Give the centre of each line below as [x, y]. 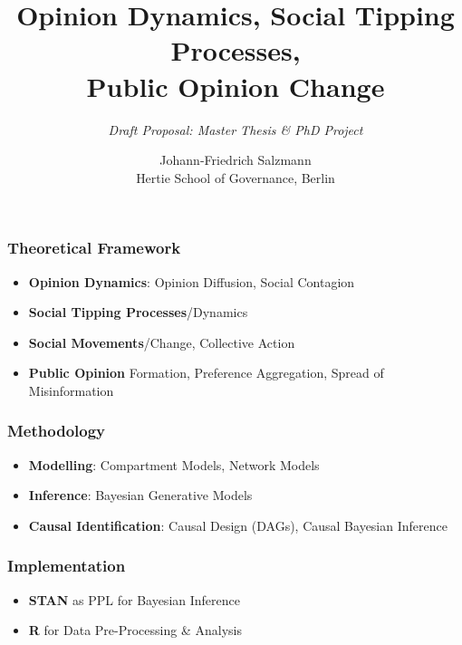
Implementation [67, 566]
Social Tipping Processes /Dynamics [138, 312]
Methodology [57, 431]
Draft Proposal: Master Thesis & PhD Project [236, 129]
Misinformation [71, 390]
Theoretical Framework [94, 248]
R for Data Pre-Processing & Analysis [135, 630]
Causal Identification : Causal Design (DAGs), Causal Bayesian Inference [238, 525]
